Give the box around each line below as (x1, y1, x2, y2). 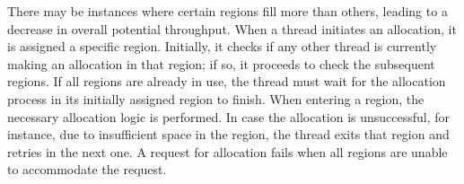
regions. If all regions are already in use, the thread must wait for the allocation (7, 72, 446, 91)
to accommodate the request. (7, 160, 167, 179)
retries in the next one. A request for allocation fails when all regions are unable (7, 142, 448, 161)
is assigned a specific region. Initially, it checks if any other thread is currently (7, 37, 437, 56)
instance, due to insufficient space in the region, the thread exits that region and (7, 125, 450, 144)
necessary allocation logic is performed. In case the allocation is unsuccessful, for (7, 107, 451, 126)
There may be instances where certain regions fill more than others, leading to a (7, 2, 448, 20)
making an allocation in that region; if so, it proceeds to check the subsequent (7, 54, 435, 73)
